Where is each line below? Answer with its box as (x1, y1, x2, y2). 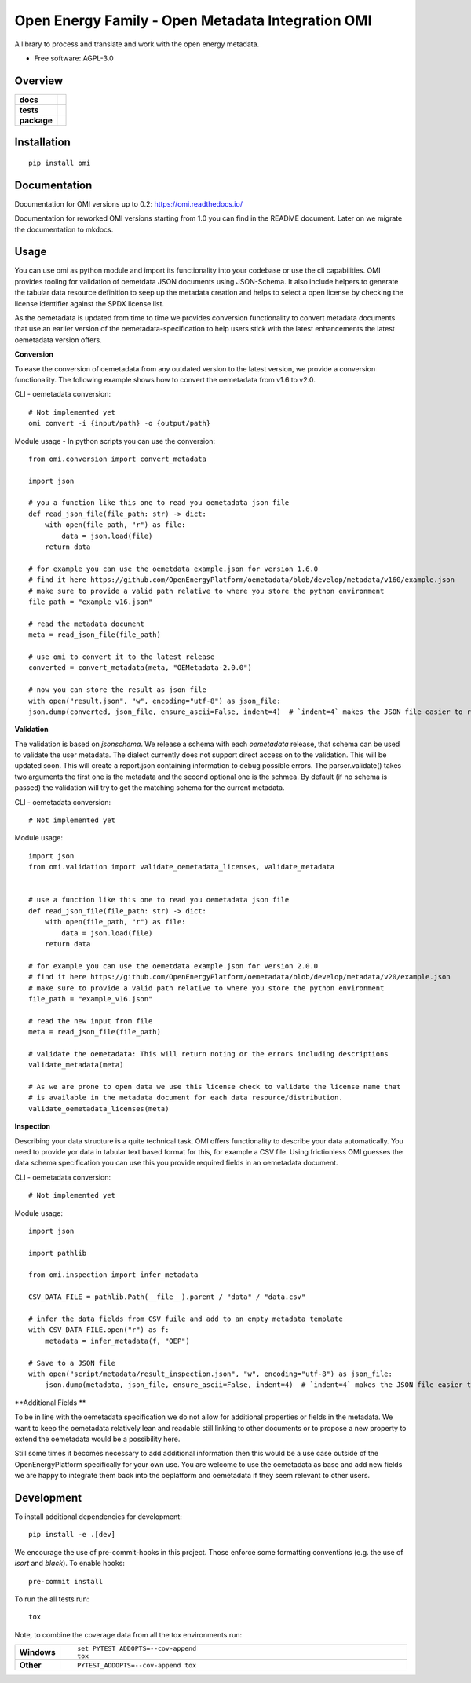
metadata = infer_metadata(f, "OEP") (44, 1336, 190, 1345)
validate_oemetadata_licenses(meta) (28, 1104, 170, 1113)
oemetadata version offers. (14, 335, 102, 345)
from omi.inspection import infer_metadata (28, 1271, 199, 1279)
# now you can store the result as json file (28, 686, 207, 694)
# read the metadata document (28, 619, 145, 628)
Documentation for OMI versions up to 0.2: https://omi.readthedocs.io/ (14, 199, 243, 208)
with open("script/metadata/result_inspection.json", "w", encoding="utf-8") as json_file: (28, 1370, 392, 1378)
